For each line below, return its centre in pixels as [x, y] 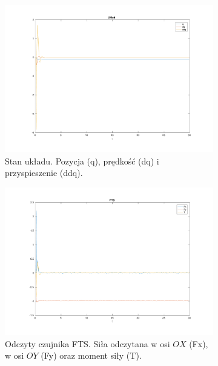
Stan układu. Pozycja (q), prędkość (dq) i [82, 161]
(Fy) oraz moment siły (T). [91, 355]
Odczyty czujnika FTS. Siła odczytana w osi [88, 343]
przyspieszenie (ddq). [44, 173]
